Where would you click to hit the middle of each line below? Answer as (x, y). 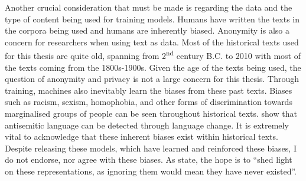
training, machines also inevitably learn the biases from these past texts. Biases (149, 90)
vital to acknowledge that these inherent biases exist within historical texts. (141, 136)
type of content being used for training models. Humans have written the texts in (152, 19)
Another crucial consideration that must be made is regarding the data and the (149, 7)
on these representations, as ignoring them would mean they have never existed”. (151, 171)
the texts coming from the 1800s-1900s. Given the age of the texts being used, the (153, 67)
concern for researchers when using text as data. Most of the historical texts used (152, 42)
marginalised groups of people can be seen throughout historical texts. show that (151, 113)
